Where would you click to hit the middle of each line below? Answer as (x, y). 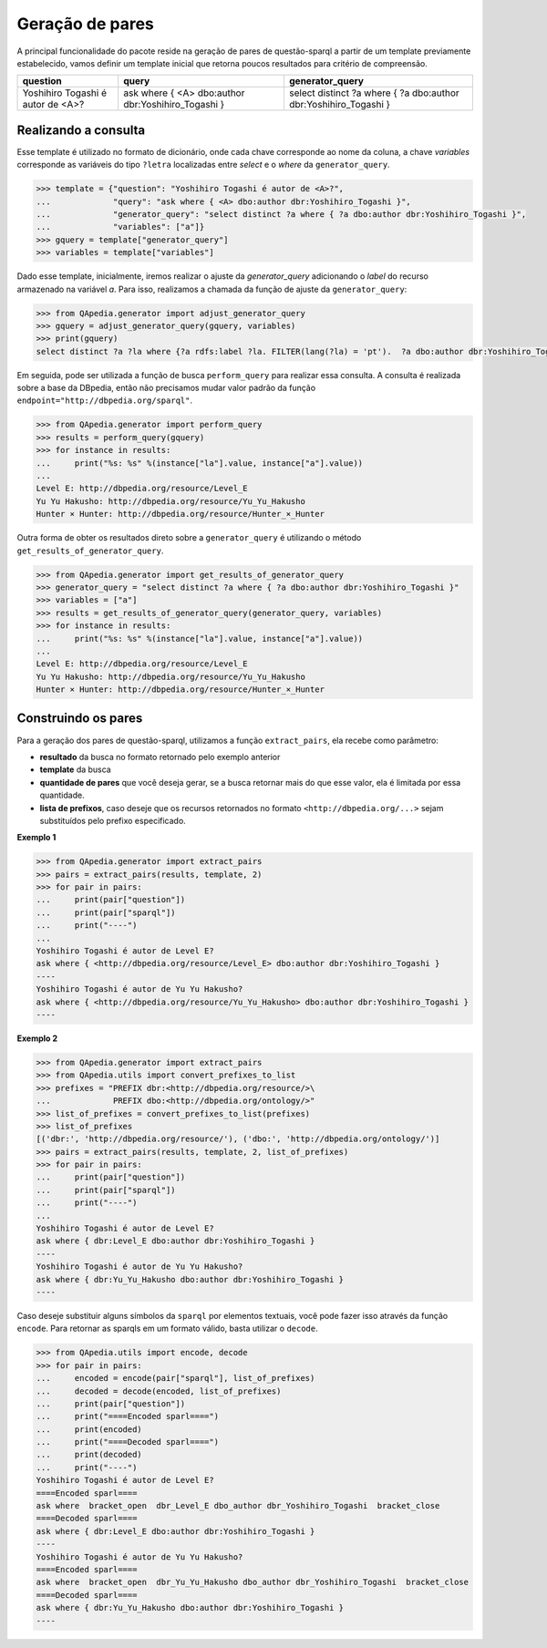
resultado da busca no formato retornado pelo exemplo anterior (160, 757)
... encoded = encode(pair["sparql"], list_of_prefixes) (175, 1378)
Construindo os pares (80, 719)
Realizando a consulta (81, 130)
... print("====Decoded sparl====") (127, 1442)
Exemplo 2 (37, 1038)
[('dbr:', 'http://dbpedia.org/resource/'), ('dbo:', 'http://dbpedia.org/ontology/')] (238, 1139)
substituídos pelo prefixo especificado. (113, 820)
